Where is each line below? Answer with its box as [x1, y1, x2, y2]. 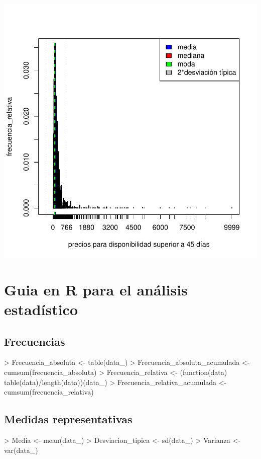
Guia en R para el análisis [4, 279, 188, 299]
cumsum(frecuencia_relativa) [4, 387, 94, 397]
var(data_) [4, 444, 38, 455]
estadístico [4, 298, 78, 319]
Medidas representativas [4, 411, 133, 427]
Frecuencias [4, 333, 65, 349]
